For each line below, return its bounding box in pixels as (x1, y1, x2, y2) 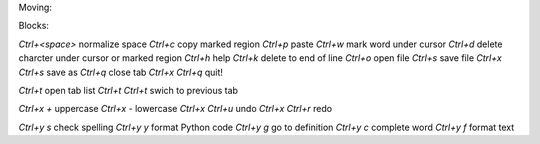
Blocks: (18, 20, 50, 32)
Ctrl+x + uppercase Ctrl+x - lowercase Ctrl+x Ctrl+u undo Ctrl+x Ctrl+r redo (18, 103, 333, 115)
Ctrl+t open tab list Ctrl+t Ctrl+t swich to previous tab (18, 84, 239, 96)
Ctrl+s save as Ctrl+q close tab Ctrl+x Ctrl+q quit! (18, 66, 224, 78)
